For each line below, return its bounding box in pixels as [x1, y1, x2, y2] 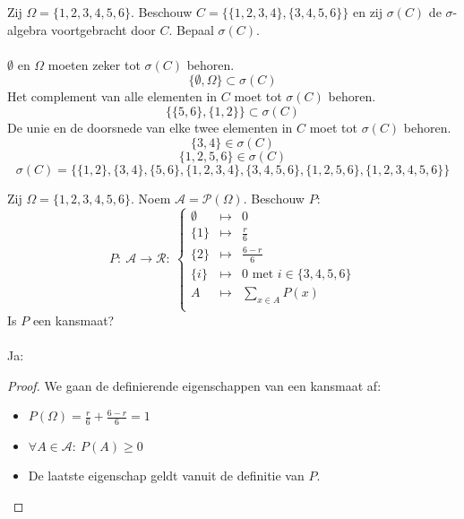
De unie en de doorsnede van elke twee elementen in [7, 117, 293, 136]
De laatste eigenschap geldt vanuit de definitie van [28, 466, 305, 485]
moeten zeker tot [47, 55, 141, 74]
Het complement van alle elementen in [7, 87, 218, 106]
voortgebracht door [51, 20, 156, 39]
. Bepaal [168, 20, 214, 39]
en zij [352, 3, 383, 21]
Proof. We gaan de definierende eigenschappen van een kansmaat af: [7, 376, 382, 394]
